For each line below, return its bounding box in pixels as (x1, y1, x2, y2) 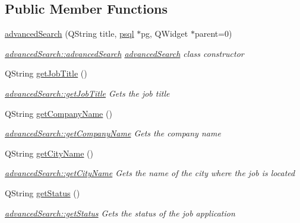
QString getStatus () (5, 186, 80, 199)
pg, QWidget (141, 27, 188, 40)
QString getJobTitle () (5, 67, 87, 79)
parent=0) (194, 27, 232, 40)
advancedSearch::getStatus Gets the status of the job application (5, 206, 235, 219)
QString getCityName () (5, 146, 94, 159)
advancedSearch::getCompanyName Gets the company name (5, 127, 221, 139)
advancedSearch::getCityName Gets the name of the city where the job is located (5, 167, 295, 179)
